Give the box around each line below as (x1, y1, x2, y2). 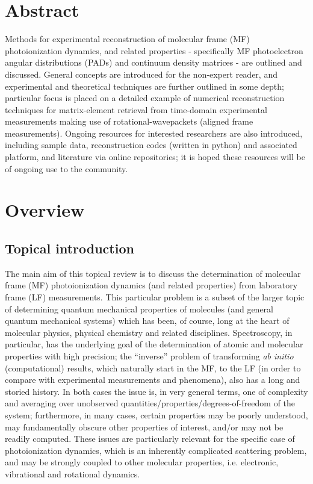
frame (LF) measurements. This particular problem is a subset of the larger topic (5, 291, 305, 303)
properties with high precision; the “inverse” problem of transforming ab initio (5, 349, 294, 362)
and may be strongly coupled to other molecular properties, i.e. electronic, (5, 456, 279, 468)
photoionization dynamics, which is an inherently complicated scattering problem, (5, 444, 307, 456)
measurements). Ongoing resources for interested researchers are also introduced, (5, 126, 303, 139)
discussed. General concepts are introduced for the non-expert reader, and (5, 67, 277, 80)
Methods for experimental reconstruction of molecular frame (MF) (5, 33, 250, 45)
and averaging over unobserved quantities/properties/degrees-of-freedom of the (5, 397, 296, 409)
